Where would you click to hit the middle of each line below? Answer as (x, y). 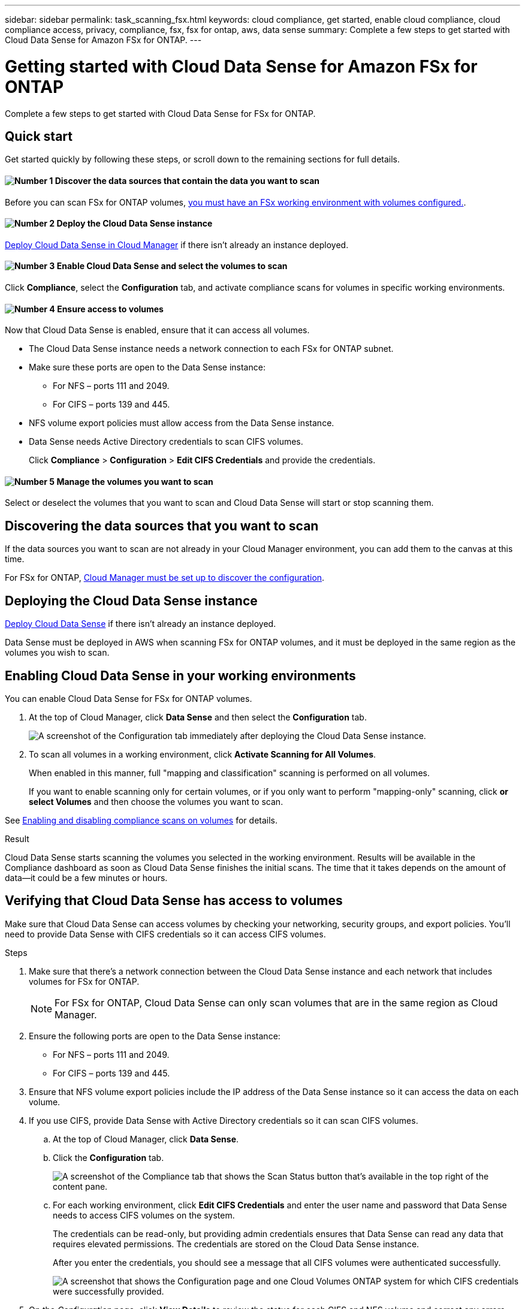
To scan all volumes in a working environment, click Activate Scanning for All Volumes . (203, 754)
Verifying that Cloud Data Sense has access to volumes (174, 901)
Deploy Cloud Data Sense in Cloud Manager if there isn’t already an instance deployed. (177, 245)
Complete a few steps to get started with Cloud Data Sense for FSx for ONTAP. (160, 113)
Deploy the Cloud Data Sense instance (135, 224)
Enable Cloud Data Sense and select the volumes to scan (172, 266)
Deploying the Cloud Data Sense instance (131, 601)
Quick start (39, 136)
